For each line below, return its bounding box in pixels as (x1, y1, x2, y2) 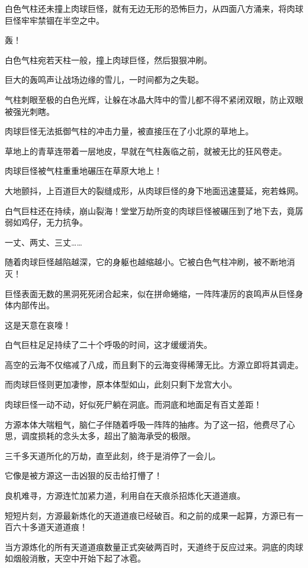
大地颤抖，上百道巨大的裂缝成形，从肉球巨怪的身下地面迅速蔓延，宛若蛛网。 (5, 184, 303, 196)
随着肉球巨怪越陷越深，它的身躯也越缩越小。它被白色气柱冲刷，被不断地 (5, 256, 287, 268)
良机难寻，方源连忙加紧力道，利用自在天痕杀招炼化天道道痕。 (5, 489, 245, 502)
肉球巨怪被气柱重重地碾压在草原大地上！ (5, 164, 162, 177)
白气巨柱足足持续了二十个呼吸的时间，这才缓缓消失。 (5, 338, 212, 351)
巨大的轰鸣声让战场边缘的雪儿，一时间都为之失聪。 (5, 73, 204, 86)
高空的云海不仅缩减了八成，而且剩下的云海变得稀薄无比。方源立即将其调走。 (5, 358, 303, 370)
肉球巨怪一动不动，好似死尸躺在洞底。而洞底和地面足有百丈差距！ (5, 398, 262, 411)
